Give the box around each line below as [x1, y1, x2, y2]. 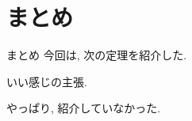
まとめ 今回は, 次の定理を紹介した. [6, 47, 187, 63]
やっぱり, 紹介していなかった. [6, 100, 161, 116]
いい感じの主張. [6, 73, 87, 89]
